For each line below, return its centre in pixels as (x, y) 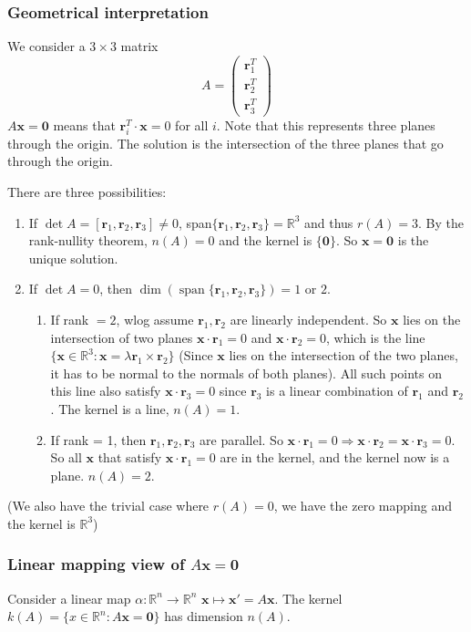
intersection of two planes (122, 337)
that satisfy (130, 457)
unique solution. (73, 258)
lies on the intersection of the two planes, (343, 355)
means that (84, 124)
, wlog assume (155, 319)
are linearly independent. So (308, 319)
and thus (328, 222)
